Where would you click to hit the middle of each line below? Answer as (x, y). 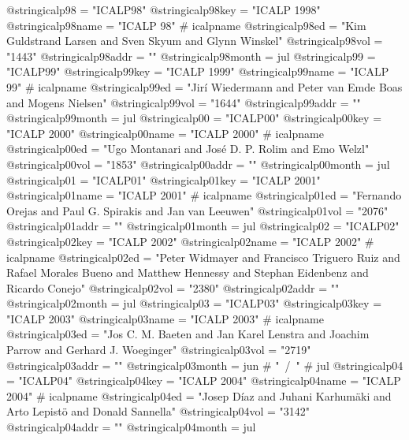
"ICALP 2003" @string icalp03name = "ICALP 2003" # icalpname (165, 318)
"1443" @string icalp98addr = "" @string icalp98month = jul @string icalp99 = (191, 56)
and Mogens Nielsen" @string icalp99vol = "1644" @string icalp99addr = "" (184, 102)
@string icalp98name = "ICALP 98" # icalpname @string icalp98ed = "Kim (186, 25)
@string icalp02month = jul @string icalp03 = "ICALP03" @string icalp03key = (194, 303)
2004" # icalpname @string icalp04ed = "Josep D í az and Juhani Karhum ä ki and (199, 395)
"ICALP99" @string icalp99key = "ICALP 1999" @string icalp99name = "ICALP (198, 71)
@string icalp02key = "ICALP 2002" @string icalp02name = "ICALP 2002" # (190, 241)
